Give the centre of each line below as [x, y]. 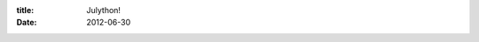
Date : [27, 23]
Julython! [104, 10]
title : [25, 10]
